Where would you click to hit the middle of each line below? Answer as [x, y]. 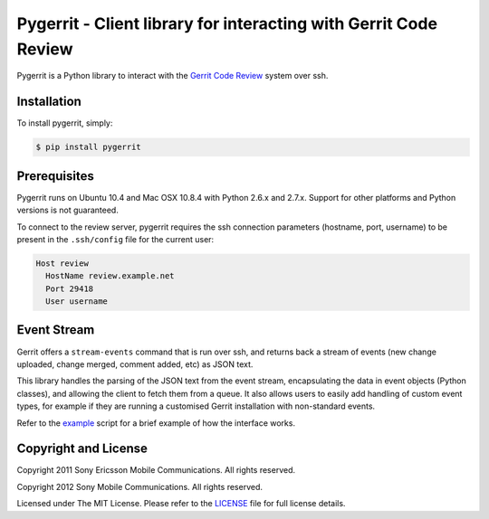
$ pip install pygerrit [89, 147]
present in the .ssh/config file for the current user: [115, 239]
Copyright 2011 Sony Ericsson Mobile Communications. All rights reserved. [156, 470]
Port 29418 [70, 288]
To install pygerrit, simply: [65, 123]
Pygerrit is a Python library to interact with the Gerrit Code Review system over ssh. [173, 76]
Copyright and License [82, 449]
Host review [62, 263]
